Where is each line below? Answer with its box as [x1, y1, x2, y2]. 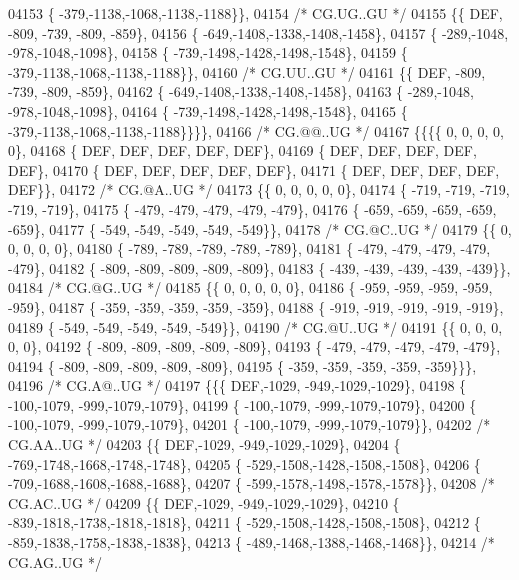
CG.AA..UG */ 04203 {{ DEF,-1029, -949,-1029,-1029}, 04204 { [8, 434, 401, 455]
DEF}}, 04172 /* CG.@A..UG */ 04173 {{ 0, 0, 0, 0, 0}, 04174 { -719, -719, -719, [8, 179, 510, 200]
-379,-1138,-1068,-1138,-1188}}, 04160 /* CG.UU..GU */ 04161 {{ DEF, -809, [8, 61, 486, 82]
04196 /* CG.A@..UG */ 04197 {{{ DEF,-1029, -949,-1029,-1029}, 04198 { [8, 375, 467, 396]
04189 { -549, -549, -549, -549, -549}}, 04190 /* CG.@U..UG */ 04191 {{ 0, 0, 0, [8, 316, 503, 337]
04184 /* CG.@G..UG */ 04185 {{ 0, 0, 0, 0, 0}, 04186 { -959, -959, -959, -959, [8, 277, 493, 298]
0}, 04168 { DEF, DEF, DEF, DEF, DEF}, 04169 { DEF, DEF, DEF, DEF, [8, 140, 477, 161]
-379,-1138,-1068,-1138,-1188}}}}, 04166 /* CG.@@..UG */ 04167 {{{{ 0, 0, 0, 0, [8, 120, 505, 141]
